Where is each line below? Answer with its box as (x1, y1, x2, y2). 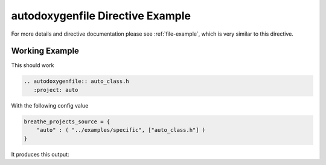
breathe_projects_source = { (24, 118, 110, 125)
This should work (11, 62, 54, 69)
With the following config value (11, 102, 89, 109)
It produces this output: (11, 150, 69, 158)
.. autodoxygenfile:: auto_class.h (24, 78, 129, 85)
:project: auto (33, 86, 78, 93)
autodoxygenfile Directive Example (11, 9, 191, 22)
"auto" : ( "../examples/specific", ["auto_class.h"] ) (36, 127, 206, 134)
